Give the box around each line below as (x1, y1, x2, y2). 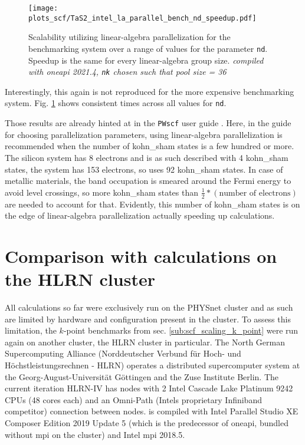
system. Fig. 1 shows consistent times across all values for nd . (5, 97, 227, 109)
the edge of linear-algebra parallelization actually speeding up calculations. (5, 209, 275, 222)
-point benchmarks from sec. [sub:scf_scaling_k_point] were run (63, 324, 299, 337)
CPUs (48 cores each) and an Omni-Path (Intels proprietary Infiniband (5, 393, 262, 406)
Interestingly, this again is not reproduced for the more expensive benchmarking (5, 85, 294, 97)
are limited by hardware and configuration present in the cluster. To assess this (5, 312, 291, 325)
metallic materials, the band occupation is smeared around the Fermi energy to (5, 174, 291, 187)
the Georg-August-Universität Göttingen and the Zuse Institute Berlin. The (5, 370, 278, 383)
